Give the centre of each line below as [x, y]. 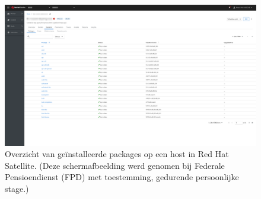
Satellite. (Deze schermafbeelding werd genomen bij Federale [115, 165]
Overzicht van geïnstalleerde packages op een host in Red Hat [117, 154]
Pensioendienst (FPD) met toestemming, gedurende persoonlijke [122, 177]
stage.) [17, 188]
